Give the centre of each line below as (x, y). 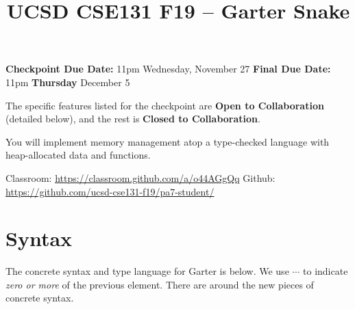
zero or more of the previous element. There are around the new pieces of (160, 284)
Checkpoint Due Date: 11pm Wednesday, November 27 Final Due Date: (168, 69)
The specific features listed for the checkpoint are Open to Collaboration (165, 105)
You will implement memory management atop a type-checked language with (168, 141)
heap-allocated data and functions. (78, 155)
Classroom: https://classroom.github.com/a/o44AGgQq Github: (140, 177)
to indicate (326, 271)
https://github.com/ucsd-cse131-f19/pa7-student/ (110, 191)
